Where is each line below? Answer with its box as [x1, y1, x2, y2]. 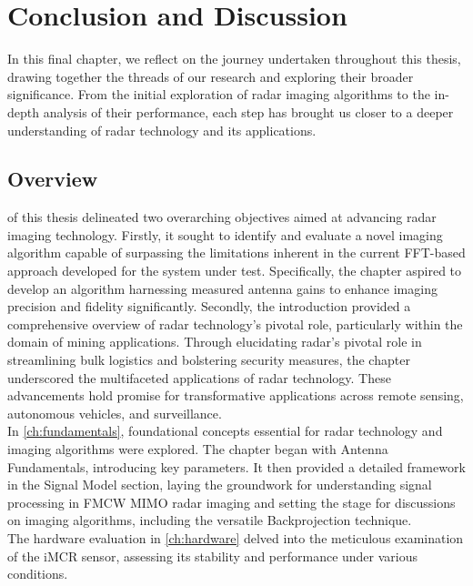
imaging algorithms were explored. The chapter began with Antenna [7, 439, 388, 459]
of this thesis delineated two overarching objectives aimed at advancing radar [7, 207, 437, 227]
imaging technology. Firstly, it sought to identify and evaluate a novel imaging [7, 225, 443, 244]
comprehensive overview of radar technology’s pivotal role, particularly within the [7, 314, 463, 333]
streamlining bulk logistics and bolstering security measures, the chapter [7, 350, 410, 369]
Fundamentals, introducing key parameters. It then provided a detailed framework [7, 457, 466, 476]
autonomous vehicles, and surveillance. [7, 403, 222, 422]
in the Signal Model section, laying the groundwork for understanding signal [7, 475, 432, 494]
